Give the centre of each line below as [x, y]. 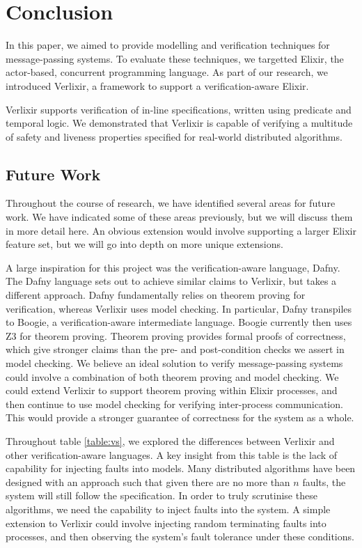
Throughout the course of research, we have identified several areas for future [171, 203]
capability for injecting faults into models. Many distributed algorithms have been [181, 468]
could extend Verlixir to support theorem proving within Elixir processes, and [172, 390]
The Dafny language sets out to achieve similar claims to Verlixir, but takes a [171, 281]
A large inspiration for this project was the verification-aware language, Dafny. [173, 267]
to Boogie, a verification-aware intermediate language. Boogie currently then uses [179, 322]
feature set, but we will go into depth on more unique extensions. [144, 244]
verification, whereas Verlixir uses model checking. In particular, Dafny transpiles [179, 308]
